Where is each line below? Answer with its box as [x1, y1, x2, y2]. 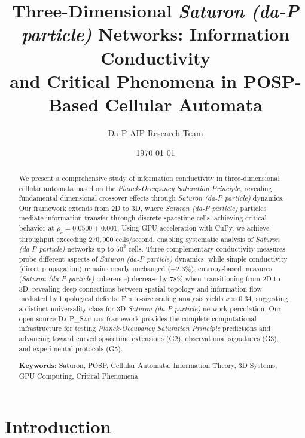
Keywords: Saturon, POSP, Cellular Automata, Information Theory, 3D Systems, [19, 360, 277, 371]
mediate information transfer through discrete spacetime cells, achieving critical [19, 213, 267, 223]
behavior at [19, 223, 54, 233]
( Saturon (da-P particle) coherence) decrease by [19, 274, 167, 284]
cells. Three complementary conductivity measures [128, 244, 285, 254]
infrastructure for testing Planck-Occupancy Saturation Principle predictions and [19, 323, 271, 333]
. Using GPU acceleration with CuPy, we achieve [117, 223, 270, 233]
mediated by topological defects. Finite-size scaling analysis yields [19, 293, 224, 304]
